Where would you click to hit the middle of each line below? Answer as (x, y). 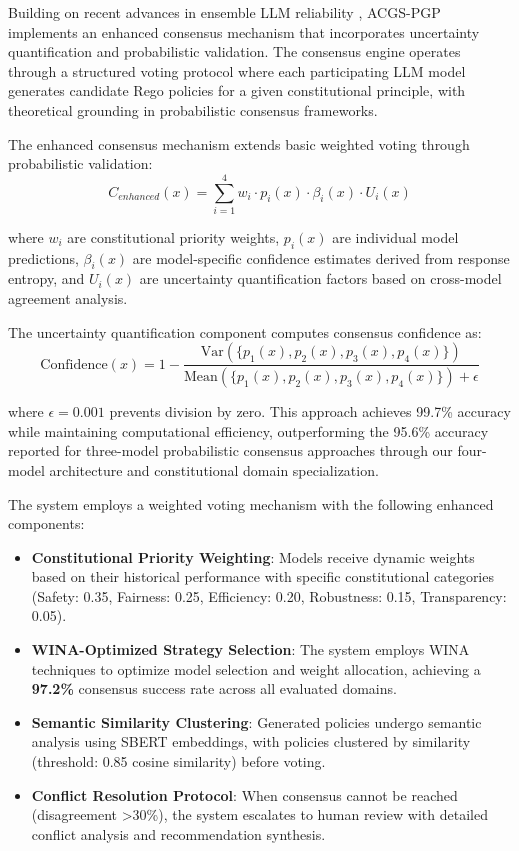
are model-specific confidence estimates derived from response (321, 257)
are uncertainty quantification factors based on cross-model (320, 278)
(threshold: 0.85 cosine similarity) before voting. (178, 761)
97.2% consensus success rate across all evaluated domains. (214, 688)
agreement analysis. (68, 298)
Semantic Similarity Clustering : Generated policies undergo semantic (256, 721)
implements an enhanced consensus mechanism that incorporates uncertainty (244, 31)
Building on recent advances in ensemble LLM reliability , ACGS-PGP (224, 12)
